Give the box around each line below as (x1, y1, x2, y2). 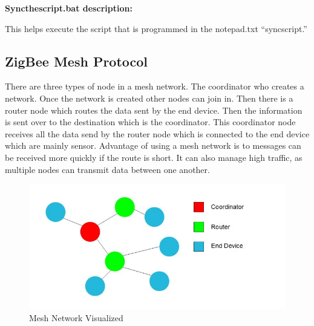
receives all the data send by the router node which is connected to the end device (5, 127, 310, 140)
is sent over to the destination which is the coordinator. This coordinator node (5, 116, 296, 128)
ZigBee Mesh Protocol (5, 51, 148, 70)
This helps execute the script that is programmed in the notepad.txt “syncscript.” (5, 22, 307, 34)
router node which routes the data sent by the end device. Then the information (5, 103, 303, 116)
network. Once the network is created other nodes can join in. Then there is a (5, 91, 293, 104)
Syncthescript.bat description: (5, 2, 132, 14)
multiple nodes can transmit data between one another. (5, 163, 210, 175)
